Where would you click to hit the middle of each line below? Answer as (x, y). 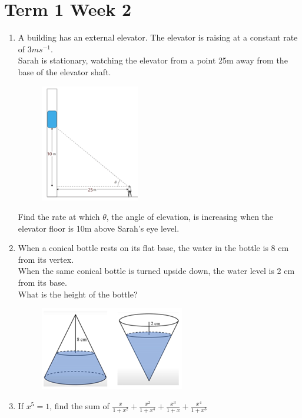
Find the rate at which (59, 217)
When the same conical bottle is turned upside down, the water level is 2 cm (156, 271)
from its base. (42, 282)
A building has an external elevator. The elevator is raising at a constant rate (158, 37)
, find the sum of (79, 405)
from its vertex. (46, 259)
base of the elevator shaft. (64, 71)
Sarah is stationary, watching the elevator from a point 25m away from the (153, 60)
